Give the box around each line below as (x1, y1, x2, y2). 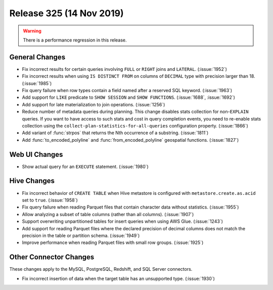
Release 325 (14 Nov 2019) (9, 8, 124, 19)
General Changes (9, 53, 66, 61)
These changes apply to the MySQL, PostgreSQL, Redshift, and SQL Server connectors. (9, 266, 193, 272)
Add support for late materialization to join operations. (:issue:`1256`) (22, 101, 165, 107)
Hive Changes (9, 177, 55, 185)
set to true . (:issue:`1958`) (22, 197, 78, 203)
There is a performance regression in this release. (23, 37, 127, 43)
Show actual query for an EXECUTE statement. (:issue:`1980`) (22, 163, 149, 170)
